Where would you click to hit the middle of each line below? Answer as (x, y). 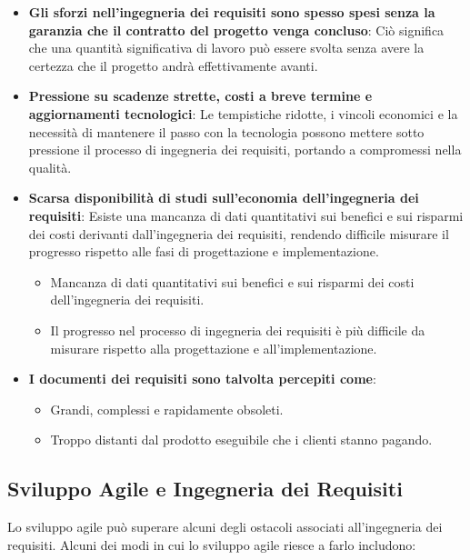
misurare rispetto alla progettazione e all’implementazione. (214, 348)
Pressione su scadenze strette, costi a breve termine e (200, 96)
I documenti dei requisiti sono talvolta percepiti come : (202, 379)
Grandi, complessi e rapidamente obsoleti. (167, 409)
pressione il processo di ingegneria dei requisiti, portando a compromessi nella (245, 150)
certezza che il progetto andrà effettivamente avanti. (173, 65)
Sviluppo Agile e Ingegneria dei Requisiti (205, 489)
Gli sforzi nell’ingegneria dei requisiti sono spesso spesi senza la (232, 12)
